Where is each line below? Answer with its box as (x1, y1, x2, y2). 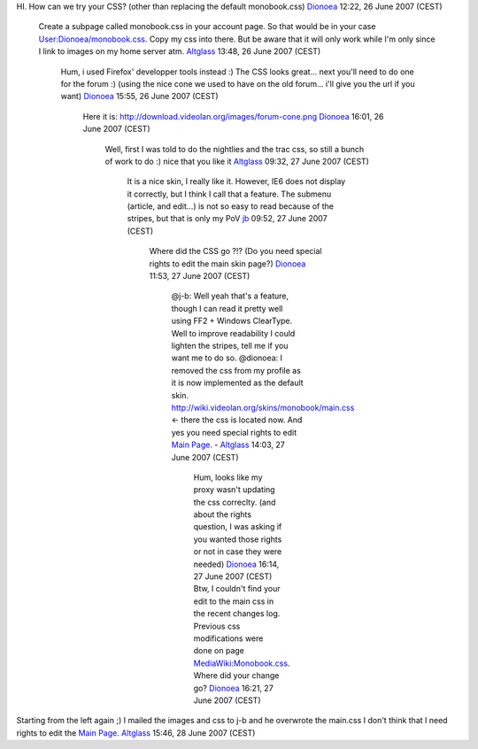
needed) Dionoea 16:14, (193, 559, 280, 569)
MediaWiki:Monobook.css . (193, 658, 290, 668)
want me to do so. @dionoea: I (171, 352, 283, 363)
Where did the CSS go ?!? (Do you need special (149, 246, 322, 257)
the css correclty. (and (193, 497, 276, 507)
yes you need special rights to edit (171, 427, 297, 437)
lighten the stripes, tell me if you (171, 340, 289, 351)
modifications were (193, 633, 264, 644)
